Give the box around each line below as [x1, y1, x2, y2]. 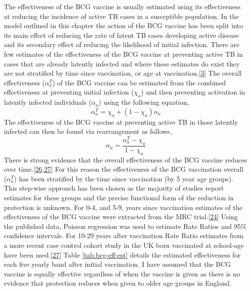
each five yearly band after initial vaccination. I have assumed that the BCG [4, 259, 231, 269]
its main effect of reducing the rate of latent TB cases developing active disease [4, 30, 239, 40]
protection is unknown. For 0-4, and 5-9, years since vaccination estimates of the [4, 202, 243, 212]
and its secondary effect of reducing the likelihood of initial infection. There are [4, 39, 240, 49]
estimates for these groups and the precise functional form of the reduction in [4, 193, 234, 202]
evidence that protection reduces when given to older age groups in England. [4, 278, 232, 288]
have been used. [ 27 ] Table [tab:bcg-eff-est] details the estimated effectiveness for [4, 249, 241, 259]
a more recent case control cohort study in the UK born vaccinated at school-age [4, 240, 244, 250]
